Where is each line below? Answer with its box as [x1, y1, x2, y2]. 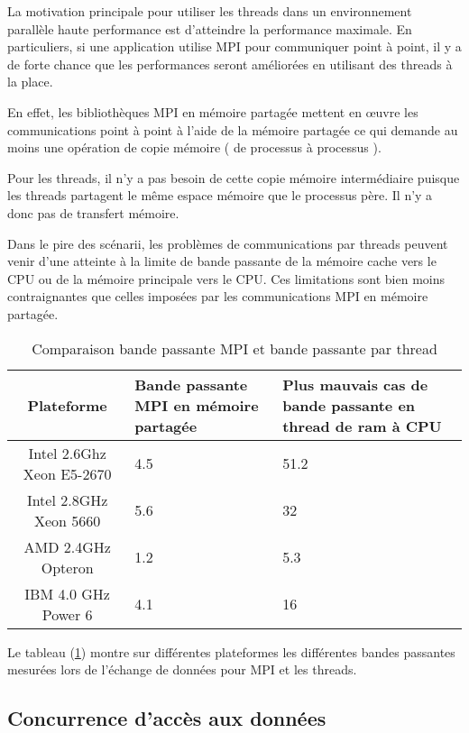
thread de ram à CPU [282, 415, 442, 436]
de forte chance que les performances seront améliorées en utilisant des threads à [7, 54, 453, 73]
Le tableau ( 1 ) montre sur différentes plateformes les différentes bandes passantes [7, 642, 455, 661]
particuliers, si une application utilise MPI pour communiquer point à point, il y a [7, 37, 462, 56]
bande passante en [282, 394, 416, 416]
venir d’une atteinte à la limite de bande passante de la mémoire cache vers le [7, 252, 437, 270]
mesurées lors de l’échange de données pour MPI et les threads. [7, 660, 357, 679]
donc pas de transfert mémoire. [7, 203, 179, 222]
